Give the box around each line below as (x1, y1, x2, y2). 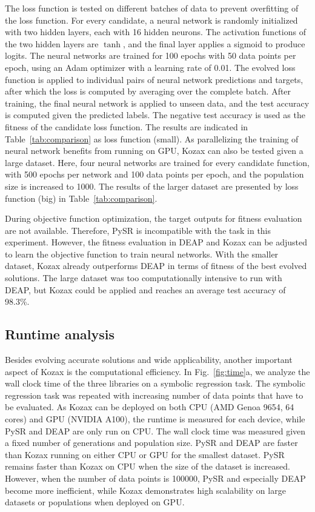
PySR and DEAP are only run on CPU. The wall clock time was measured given (5, 424, 306, 437)
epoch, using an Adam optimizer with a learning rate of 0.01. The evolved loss (5, 61, 296, 73)
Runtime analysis (5, 325, 115, 344)
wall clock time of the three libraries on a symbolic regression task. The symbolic (5, 377, 306, 390)
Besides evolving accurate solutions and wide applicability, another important (5, 353, 293, 366)
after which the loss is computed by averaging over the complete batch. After (5, 85, 291, 98)
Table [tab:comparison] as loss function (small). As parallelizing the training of (5, 132, 299, 145)
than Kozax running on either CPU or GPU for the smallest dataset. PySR (5, 448, 285, 460)
